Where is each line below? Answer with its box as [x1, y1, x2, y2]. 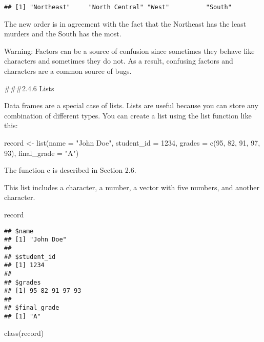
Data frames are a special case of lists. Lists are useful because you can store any [4, 100, 258, 111]
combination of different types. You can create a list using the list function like [4, 110, 252, 120]
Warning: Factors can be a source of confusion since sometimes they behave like [4, 45, 255, 56]
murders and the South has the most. [4, 28, 121, 39]
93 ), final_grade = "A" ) [4, 147, 79, 158]
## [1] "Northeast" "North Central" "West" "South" [4, 4, 232, 11]
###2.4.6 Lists [4, 83, 54, 93]
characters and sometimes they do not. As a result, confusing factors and [4, 55, 233, 66]
